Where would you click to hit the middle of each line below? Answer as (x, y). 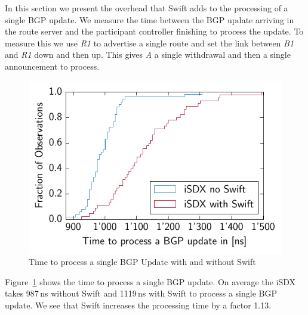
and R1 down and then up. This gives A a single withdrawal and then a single (148, 54)
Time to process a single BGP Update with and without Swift (142, 262)
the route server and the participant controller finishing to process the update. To (154, 31)
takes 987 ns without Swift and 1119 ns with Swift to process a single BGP (141, 293)
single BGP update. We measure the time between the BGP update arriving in (150, 19)
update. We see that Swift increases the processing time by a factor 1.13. (138, 305)
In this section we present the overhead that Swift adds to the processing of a (147, 8)
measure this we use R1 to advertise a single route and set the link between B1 (150, 43)
